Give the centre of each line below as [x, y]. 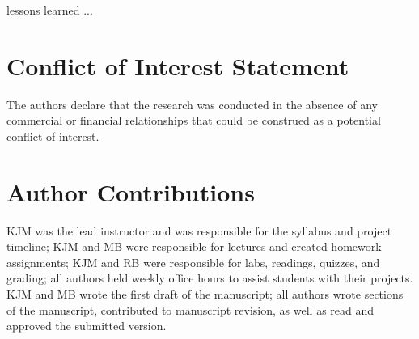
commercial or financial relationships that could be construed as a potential [194, 120]
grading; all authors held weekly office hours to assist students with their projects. [210, 278]
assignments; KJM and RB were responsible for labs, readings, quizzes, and [193, 262]
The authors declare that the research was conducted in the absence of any [192, 104]
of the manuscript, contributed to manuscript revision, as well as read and [190, 309]
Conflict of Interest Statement [178, 65]
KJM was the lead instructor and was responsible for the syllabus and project [199, 230]
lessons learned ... [50, 10]
